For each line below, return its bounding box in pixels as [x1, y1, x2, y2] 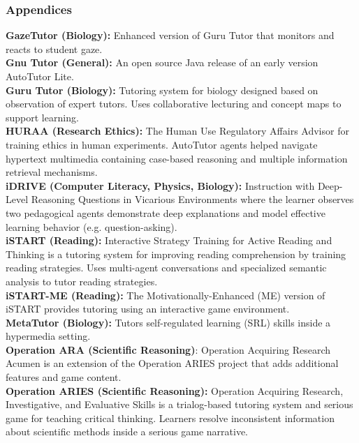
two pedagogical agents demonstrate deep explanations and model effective [6, 205, 325, 220]
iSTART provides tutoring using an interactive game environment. [6, 301, 290, 316]
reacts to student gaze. [6, 41, 103, 56]
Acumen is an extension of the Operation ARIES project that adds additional [6, 356, 339, 370]
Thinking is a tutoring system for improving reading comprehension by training [6, 246, 346, 261]
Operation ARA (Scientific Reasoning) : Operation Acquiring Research [6, 342, 331, 356]
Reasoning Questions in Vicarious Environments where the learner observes [31, 192, 354, 207]
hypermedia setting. [6, 329, 91, 343]
